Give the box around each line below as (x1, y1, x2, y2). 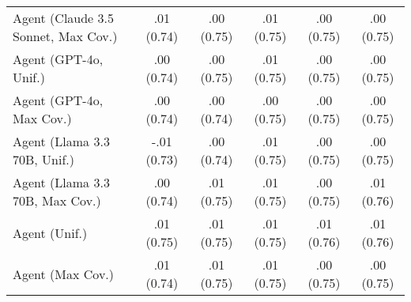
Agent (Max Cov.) (13, 264, 115, 283)
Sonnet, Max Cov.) (13, 27, 118, 45)
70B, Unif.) (13, 150, 75, 168)
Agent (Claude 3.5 (13, 9, 115, 27)
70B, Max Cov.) (13, 191, 101, 210)
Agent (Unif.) (13, 223, 88, 242)
